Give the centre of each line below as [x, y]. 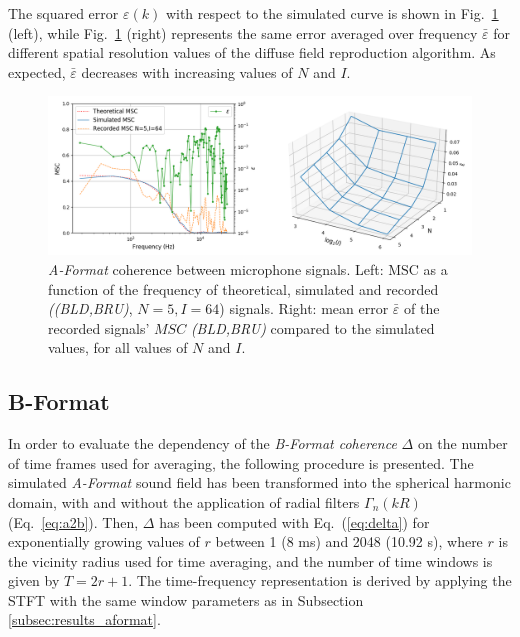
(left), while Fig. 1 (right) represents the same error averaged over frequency [243, 32]
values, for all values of [118, 347]
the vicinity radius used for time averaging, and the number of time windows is [250, 560]
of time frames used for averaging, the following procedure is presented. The [241, 462]
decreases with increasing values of [187, 71]
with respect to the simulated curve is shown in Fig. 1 [332, 13]
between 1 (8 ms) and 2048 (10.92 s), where [349, 541]
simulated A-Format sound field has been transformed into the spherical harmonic [259, 482]
